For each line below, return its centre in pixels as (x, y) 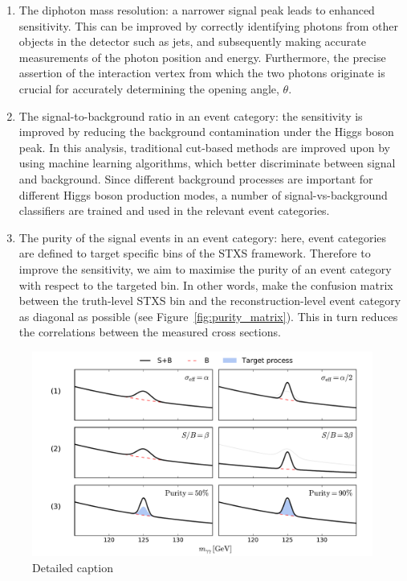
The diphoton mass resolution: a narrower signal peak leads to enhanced (197, 10)
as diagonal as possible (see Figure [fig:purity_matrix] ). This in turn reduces (208, 316)
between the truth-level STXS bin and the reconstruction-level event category (210, 301)
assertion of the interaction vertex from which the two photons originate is (202, 73)
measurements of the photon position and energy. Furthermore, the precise (202, 57)
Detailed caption (73, 567)
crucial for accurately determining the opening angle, (149, 88)
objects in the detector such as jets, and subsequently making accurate (192, 41)
